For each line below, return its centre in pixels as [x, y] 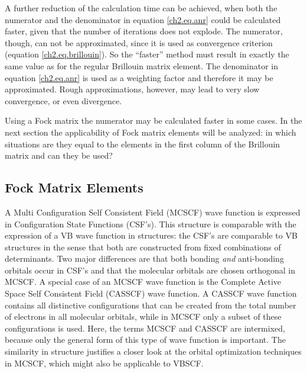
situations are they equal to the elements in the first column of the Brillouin [143, 144]
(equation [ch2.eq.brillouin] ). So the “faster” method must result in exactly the [147, 54]
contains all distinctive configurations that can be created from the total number [151, 305]
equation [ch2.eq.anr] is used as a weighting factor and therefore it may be [139, 77]
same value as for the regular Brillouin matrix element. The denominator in [141, 65]
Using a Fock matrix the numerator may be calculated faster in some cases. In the [153, 120]
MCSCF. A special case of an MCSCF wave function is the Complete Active [143, 282]
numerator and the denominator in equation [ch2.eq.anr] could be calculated [143, 19]
